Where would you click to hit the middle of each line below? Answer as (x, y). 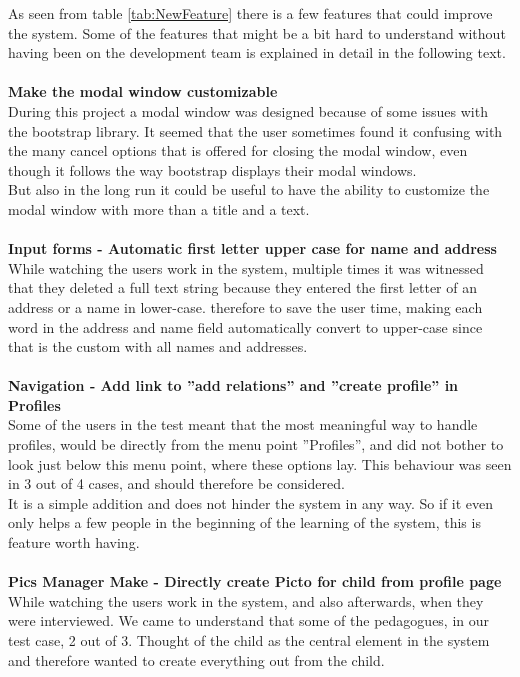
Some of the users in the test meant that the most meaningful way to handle (243, 424)
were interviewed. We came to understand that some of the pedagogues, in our (249, 620)
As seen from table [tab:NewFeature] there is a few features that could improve (250, 13)
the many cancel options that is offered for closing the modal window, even (238, 150)
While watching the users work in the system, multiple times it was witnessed (246, 267)
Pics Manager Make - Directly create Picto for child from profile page (255, 581)
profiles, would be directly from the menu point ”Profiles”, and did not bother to (256, 444)
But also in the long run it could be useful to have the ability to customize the (249, 189)
